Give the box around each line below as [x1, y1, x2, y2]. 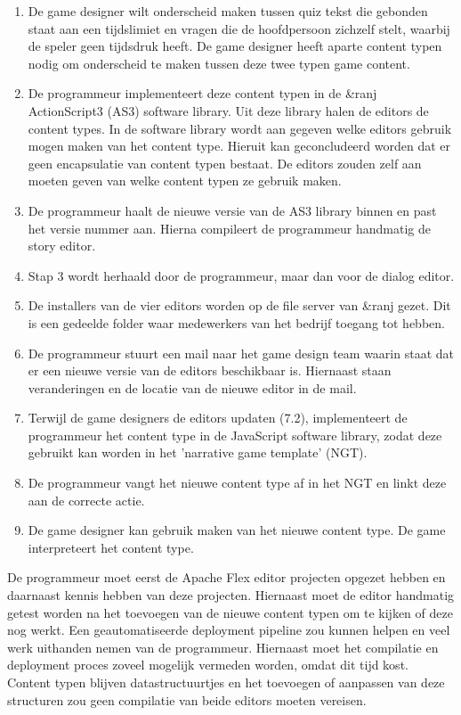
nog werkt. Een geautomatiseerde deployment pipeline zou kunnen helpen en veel [7, 620, 450, 639]
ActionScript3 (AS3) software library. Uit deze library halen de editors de [28, 101, 429, 119]
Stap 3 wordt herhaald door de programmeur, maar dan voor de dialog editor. [28, 266, 455, 284]
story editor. [28, 236, 96, 255]
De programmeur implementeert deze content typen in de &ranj [28, 84, 377, 103]
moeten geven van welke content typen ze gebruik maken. [28, 171, 342, 190]
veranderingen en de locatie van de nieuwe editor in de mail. [28, 378, 357, 397]
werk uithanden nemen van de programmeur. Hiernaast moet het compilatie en [7, 637, 439, 656]
